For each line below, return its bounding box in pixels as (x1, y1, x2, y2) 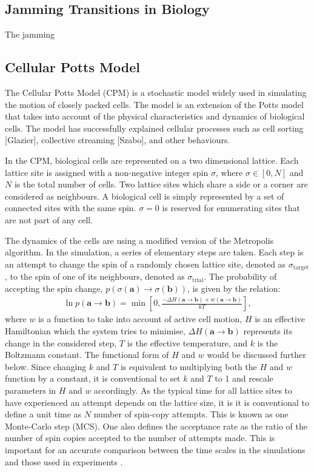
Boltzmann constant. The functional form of (5, 348, 169, 361)
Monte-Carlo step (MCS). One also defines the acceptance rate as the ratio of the (5, 419, 307, 432)
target (293, 265, 309, 271)
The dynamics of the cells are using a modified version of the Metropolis (5, 234, 274, 246)
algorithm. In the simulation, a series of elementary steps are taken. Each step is (5, 246, 304, 258)
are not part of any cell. (5, 213, 93, 226)
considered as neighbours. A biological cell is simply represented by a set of (5, 189, 284, 202)
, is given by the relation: (187, 282, 281, 294)
